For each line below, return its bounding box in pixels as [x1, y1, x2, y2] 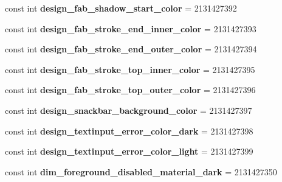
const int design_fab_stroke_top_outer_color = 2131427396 [5, 83, 256, 96]
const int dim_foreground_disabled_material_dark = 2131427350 [5, 165, 277, 178]
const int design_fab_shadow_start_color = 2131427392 [5, 2, 237, 14]
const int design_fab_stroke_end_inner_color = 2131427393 [5, 22, 256, 35]
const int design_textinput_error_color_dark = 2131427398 [5, 124, 253, 137]
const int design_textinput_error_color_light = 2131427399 [5, 145, 253, 158]
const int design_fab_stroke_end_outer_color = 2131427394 [5, 43, 257, 55]
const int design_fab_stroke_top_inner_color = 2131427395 [5, 63, 255, 75]
